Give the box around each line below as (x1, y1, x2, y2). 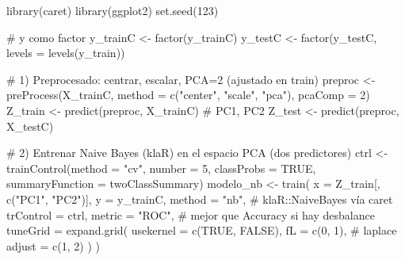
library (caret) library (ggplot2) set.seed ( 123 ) (6, 2, 219, 18)
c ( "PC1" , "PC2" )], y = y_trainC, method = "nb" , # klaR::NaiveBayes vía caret (6, 190, 393, 207)
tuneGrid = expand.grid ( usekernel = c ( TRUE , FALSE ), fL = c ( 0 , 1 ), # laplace (6, 222, 397, 239)
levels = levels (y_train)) (6, 44, 125, 61)
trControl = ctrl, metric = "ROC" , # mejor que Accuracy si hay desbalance (6, 206, 375, 223)
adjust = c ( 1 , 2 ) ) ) (6, 237, 100, 254)
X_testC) (6, 117, 54, 134)
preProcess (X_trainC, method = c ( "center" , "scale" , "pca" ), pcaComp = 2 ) (6, 86, 370, 103)
